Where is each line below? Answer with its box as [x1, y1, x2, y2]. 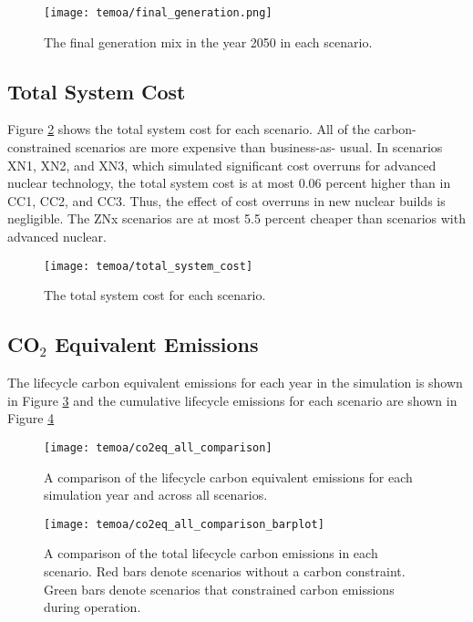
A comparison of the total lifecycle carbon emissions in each [44, 544, 378, 563]
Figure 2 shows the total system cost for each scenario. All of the [7, 119, 370, 139]
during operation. [44, 597, 141, 617]
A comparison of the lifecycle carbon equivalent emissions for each [44, 467, 413, 486]
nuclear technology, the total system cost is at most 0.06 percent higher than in [7, 173, 451, 192]
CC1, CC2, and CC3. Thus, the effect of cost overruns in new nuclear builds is [7, 191, 446, 210]
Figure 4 [7, 409, 55, 428]
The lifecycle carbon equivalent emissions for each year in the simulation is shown [7, 373, 463, 392]
